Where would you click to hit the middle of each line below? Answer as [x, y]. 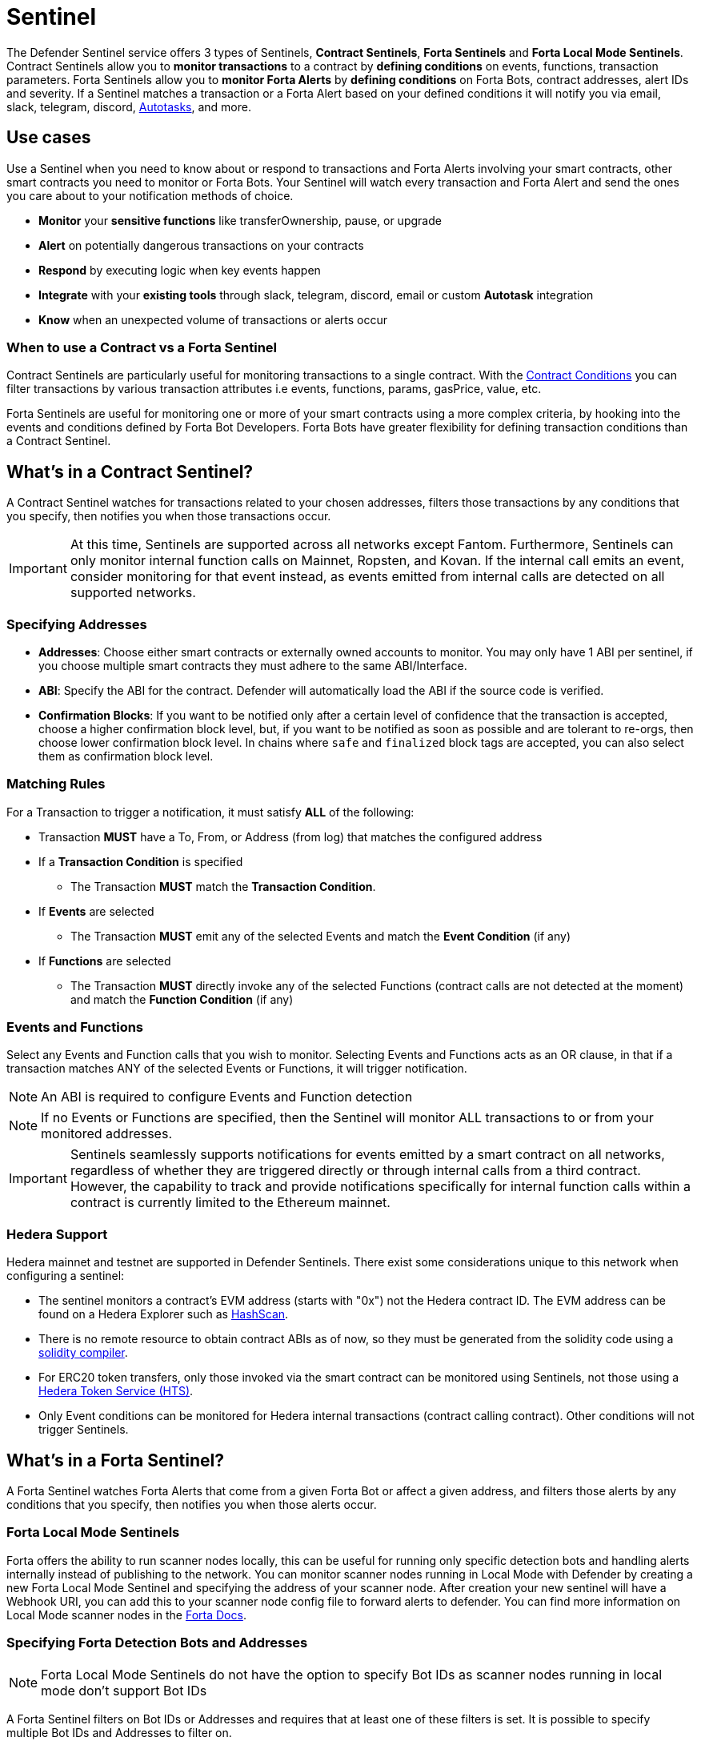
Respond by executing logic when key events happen [180, 270]
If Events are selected [96, 911]
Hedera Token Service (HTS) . [116, 1391]
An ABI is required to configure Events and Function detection [227, 1097]
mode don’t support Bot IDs [124, 1690]
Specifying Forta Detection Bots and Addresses [157, 1643]
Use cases [49, 138]
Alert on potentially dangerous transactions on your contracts [201, 245]
